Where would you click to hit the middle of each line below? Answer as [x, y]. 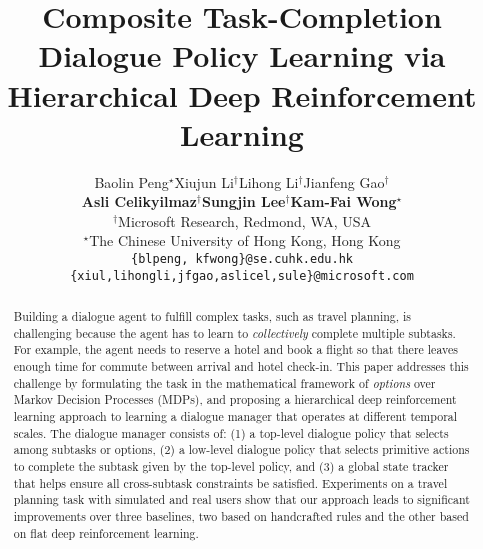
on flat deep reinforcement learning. [106, 532]
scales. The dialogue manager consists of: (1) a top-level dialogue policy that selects [231, 432]
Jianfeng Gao [344, 181]
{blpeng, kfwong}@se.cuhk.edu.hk [242, 259]
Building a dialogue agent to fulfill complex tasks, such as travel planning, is [212, 316]
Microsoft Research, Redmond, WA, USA [245, 220]
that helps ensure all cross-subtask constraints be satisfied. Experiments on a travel [230, 482]
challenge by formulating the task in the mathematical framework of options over [224, 382]
